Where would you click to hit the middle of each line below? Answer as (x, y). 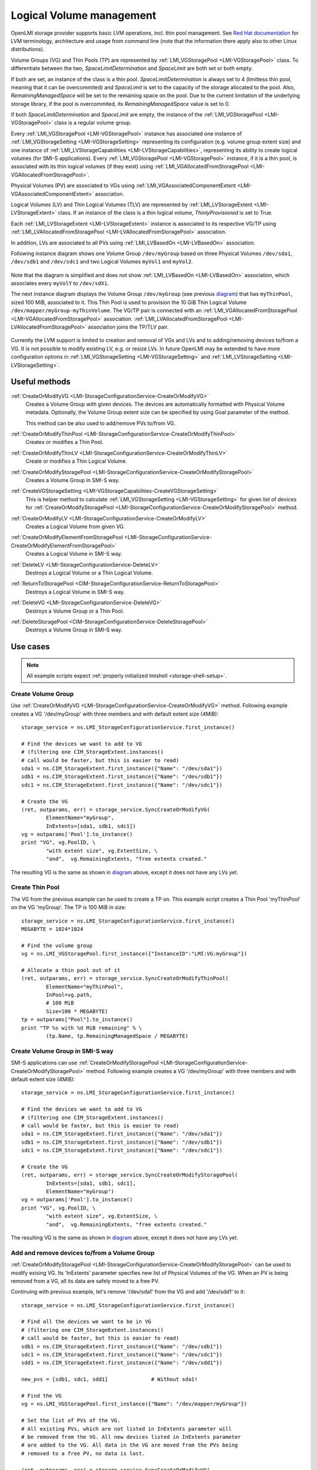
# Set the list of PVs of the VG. (71, 1421)
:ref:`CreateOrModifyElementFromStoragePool (67, 537)
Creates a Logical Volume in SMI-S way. (74, 554)
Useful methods (41, 382)
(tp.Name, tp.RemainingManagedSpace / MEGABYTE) (117, 1036)
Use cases (30, 647)
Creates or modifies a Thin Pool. (65, 442)
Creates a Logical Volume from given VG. (75, 526)
